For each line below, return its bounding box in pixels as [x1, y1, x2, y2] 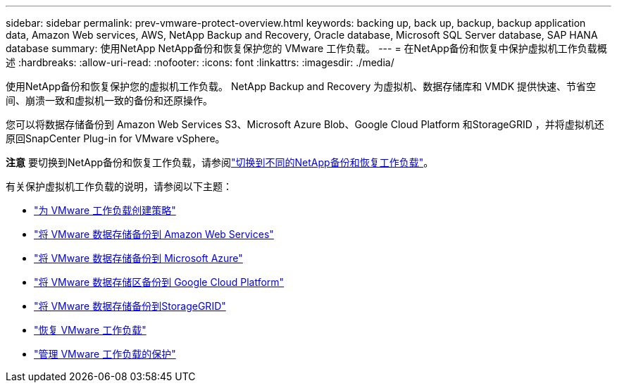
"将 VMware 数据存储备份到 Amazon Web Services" [34, 228, 274, 240]
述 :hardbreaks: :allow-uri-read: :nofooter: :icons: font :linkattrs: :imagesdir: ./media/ [6, 56, 394, 68]
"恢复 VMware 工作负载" [34, 324, 147, 336]
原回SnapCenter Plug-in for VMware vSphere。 [6, 132, 225, 144]
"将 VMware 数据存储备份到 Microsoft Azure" [34, 252, 243, 264]
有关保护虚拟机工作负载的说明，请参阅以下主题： [6, 180, 232, 192]
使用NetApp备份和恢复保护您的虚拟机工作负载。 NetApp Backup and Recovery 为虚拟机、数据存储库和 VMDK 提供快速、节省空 [6, 80, 597, 92]
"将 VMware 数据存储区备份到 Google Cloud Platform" [34, 276, 285, 288]
